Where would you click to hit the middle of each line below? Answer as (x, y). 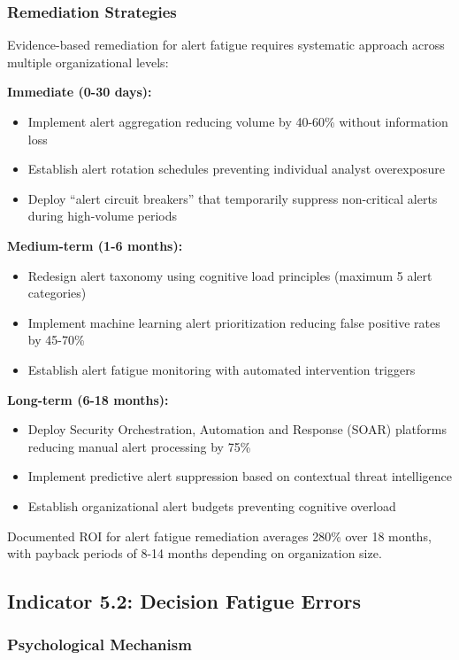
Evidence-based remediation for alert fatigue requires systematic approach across (226, 45)
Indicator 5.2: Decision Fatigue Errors (184, 601)
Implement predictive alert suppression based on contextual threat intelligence (240, 476)
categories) (57, 293)
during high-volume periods (102, 216)
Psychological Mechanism (99, 644)
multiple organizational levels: (88, 62)
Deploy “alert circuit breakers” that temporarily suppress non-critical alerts (233, 198)
